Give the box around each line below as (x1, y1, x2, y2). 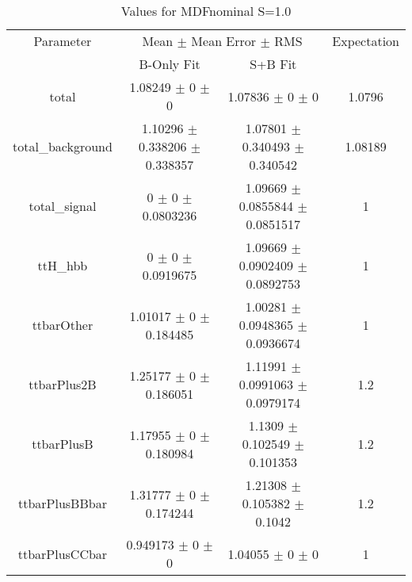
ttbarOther (32, 316, 93, 334)
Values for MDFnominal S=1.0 (120, 2, 292, 20)
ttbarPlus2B (29, 375, 97, 393)
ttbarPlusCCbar (17, 544, 108, 563)
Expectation (332, 32, 399, 50)
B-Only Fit (139, 55, 200, 73)
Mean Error (191, 32, 257, 50)
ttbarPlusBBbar (17, 494, 107, 512)
